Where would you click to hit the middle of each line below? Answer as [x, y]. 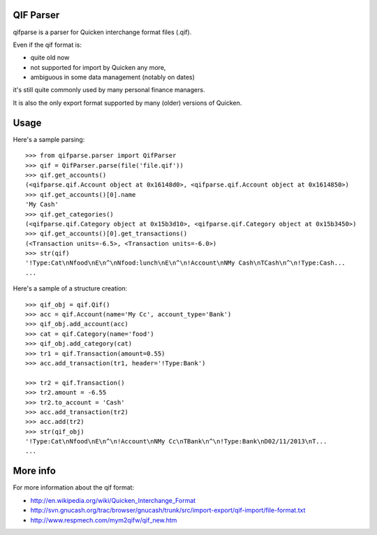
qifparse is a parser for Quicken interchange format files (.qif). [102, 32]
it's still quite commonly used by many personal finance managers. [109, 90]
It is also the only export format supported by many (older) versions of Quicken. [127, 103]
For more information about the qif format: [74, 488]
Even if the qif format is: [47, 45]
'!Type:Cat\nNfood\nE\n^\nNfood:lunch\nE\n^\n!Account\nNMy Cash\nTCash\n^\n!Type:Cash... [185, 263]
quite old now [50, 58]
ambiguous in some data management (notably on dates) [113, 78]
